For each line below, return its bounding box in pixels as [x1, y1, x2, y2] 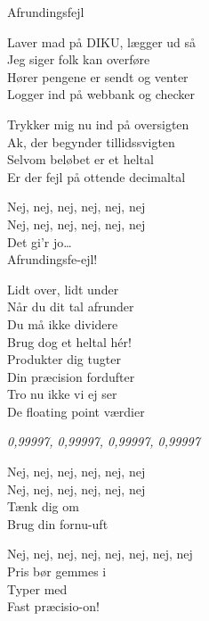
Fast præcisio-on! [7, 597, 100, 616]
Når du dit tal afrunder [7, 297, 134, 316]
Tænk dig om [7, 497, 79, 516]
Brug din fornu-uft [7, 514, 109, 533]
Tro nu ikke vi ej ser [7, 385, 117, 403]
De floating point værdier [7, 402, 145, 420]
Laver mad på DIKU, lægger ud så [7, 32, 197, 51]
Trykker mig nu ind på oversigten [7, 114, 189, 133]
